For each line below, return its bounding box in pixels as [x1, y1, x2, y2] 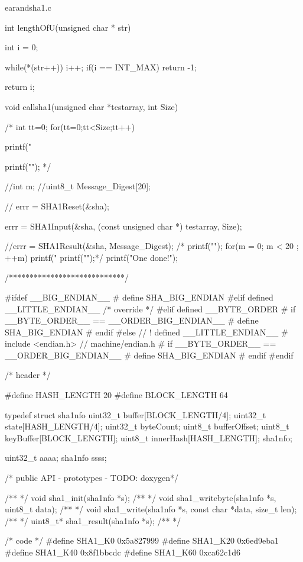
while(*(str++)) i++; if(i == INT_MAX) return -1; [5, 60, 197, 73]
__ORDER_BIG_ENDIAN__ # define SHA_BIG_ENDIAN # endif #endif [5, 348, 294, 361]
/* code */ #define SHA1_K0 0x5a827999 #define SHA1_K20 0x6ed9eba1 [5, 534, 279, 547]
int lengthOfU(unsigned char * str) [5, 21, 131, 33]
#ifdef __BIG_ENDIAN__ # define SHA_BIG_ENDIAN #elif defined [5, 290, 273, 303]
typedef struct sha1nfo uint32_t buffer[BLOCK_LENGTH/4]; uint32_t [5, 408, 266, 421]
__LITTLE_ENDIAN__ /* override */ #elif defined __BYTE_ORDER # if [5, 302, 296, 315]
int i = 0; [5, 41, 38, 53]
